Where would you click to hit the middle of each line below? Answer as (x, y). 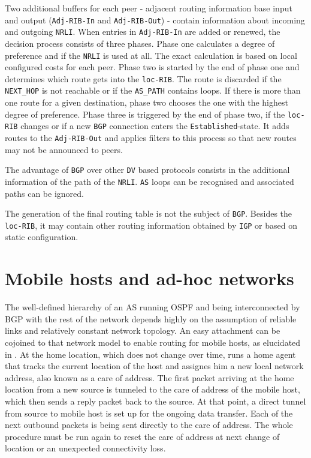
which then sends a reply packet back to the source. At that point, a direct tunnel (155, 401)
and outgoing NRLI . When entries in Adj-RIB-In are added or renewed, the (143, 32)
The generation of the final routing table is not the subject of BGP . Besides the (149, 213)
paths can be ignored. (44, 193)
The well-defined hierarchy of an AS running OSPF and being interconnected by (153, 307)
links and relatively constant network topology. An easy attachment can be (143, 330)
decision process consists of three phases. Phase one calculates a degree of (140, 43)
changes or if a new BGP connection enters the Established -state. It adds (155, 126)
